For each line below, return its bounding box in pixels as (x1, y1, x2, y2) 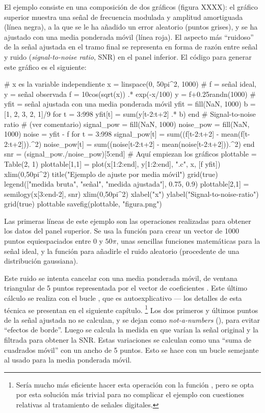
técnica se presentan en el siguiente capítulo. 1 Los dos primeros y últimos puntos (4, 303, 258, 315)
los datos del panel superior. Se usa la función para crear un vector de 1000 (4, 225, 239, 236)
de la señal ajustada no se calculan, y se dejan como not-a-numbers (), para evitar (4, 314, 260, 325)
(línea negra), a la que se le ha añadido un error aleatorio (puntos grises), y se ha (4, 21, 258, 32)
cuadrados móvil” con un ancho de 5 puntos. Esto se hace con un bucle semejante (4, 344, 259, 355)
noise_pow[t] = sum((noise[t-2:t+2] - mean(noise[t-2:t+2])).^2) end (43, 138, 255, 149)
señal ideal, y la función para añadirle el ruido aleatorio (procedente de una (4, 245, 240, 256)
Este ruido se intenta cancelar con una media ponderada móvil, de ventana (4, 272, 237, 283)
